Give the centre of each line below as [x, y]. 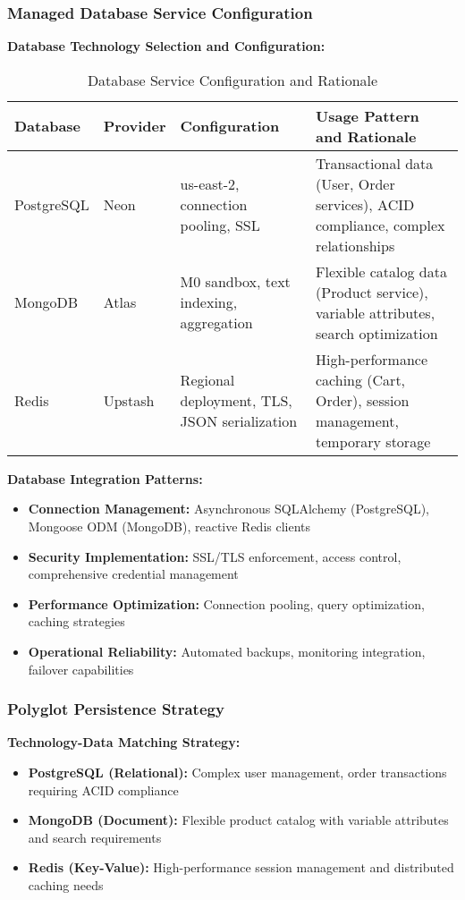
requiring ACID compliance [103, 790]
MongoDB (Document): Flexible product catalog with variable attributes [238, 820]
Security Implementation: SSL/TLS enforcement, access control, [215, 556]
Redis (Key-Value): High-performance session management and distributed [241, 867]
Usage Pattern [368, 115]
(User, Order [355, 183]
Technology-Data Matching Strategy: [124, 742]
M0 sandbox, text [235, 282]
